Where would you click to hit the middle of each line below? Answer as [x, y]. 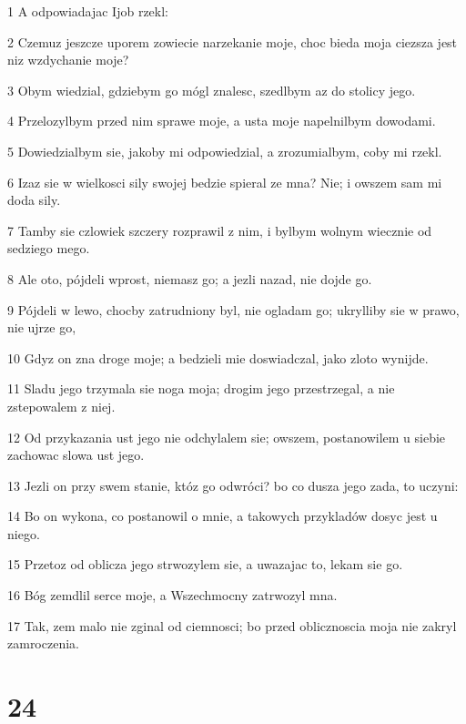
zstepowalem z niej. [61, 406]
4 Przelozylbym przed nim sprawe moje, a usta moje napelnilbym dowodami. [222, 121]
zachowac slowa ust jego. [76, 455]
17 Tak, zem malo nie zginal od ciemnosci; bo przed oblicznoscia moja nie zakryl [232, 625]
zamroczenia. [43, 643]
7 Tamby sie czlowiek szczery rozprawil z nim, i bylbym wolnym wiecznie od [220, 230]
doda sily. [34, 200]
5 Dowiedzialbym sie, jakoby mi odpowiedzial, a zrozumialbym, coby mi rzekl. [225, 151]
